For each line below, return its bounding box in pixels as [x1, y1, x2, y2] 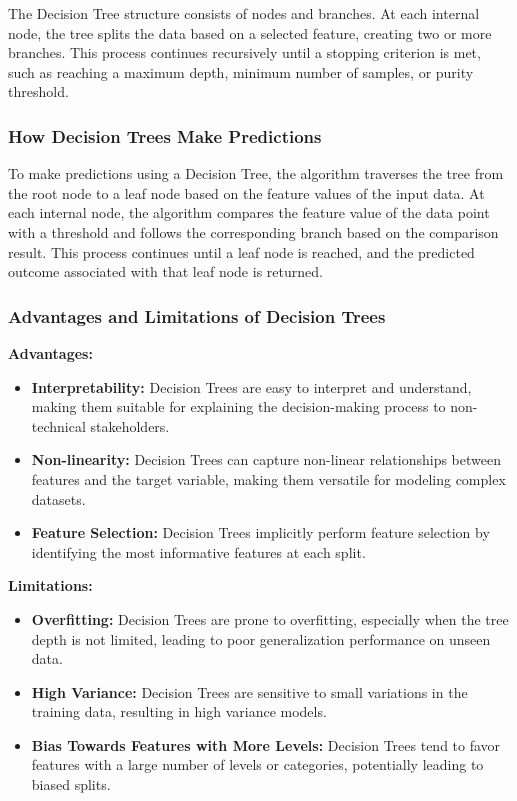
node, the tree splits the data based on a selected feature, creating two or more [8, 22, 492, 43]
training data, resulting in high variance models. [31, 701, 327, 722]
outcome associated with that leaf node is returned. [8, 261, 323, 282]
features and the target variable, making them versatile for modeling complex [31, 468, 506, 489]
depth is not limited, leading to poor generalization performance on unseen [31, 628, 491, 649]
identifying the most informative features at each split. [31, 541, 366, 562]
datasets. [31, 488, 86, 509]
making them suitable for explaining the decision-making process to [31, 396, 446, 417]
